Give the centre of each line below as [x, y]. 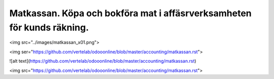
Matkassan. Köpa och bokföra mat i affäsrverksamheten [130, 13]
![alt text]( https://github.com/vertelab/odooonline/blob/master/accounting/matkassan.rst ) [103, 61]
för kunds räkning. [49, 27]
